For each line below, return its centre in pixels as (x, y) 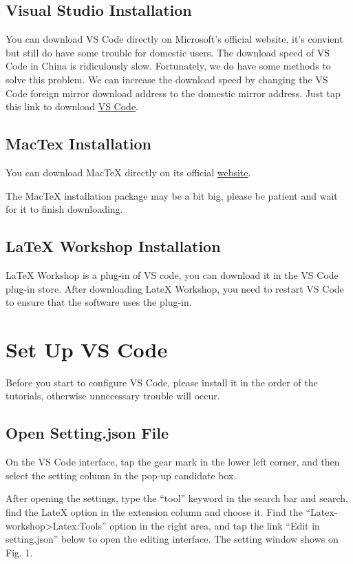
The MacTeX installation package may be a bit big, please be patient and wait (172, 195)
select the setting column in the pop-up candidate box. (121, 475)
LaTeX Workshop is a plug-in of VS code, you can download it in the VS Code (172, 274)
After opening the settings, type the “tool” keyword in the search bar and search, (177, 498)
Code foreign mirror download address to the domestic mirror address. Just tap (173, 93)
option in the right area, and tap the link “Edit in (215, 525)
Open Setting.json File (87, 433)
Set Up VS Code (87, 349)
